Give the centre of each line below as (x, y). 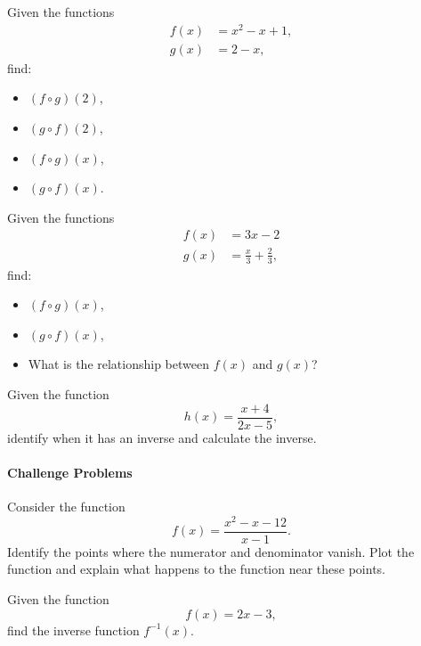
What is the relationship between (118, 364)
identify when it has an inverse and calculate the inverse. (162, 437)
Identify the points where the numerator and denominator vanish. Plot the (211, 551)
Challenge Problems (70, 472)
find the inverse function (73, 630)
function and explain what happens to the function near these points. (196, 569)
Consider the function (66, 507)
